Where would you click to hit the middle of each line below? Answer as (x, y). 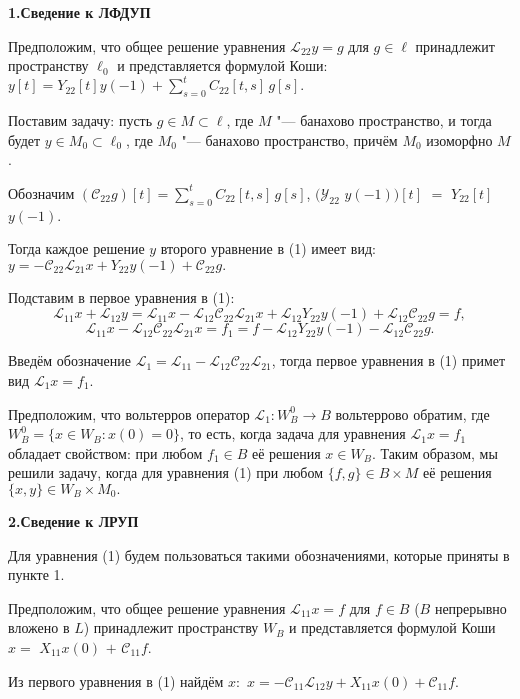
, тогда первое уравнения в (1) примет (388, 360)
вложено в (39, 627)
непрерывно (470, 607)
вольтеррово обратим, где (412, 413)
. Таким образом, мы (434, 452)
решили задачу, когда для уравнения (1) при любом (166, 472)
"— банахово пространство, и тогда (384, 120)
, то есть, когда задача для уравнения (293, 433)
